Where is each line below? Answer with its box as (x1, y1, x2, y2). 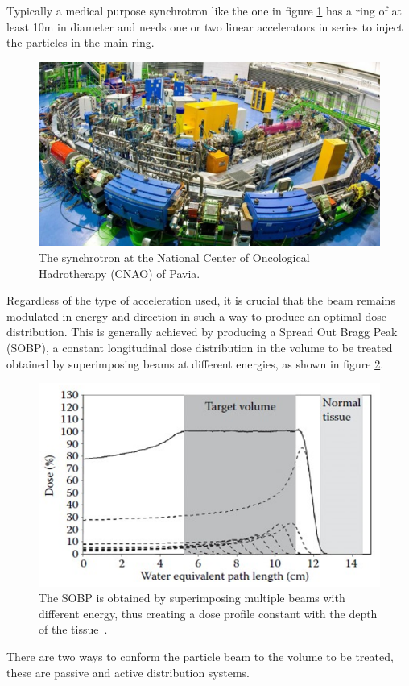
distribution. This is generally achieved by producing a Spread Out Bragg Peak (6, 323, 398, 340)
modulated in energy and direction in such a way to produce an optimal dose (6, 307, 387, 324)
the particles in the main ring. (6, 34, 155, 51)
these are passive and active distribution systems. (6, 663, 250, 680)
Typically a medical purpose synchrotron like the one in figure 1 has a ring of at (6, 2, 402, 19)
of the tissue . (39, 621, 108, 638)
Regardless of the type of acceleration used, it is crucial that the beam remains (6, 292, 395, 309)
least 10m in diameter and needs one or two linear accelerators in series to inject (6, 18, 403, 35)
